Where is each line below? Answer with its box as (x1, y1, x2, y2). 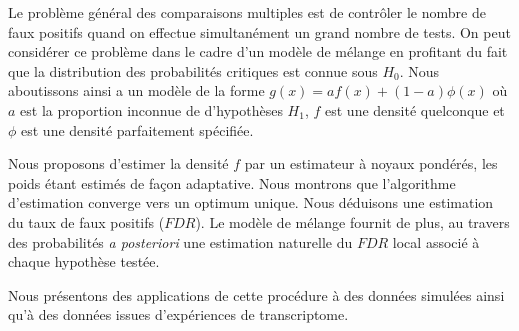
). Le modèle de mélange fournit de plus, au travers (195, 211, 510, 232)
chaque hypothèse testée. (8, 251, 160, 272)
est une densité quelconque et (325, 99, 505, 120)
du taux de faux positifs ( (8, 211, 165, 232)
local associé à (392, 231, 480, 252)
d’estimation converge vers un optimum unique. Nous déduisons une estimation (8, 192, 494, 213)
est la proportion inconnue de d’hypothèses (20, 99, 283, 120)
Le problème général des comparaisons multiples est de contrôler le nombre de (8, 2, 486, 22)
